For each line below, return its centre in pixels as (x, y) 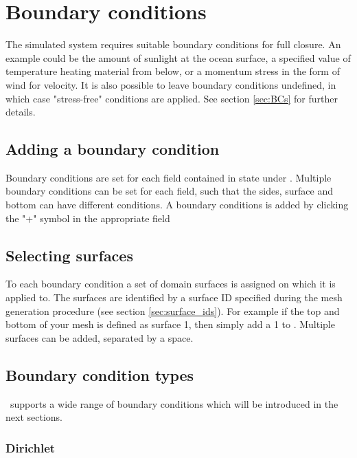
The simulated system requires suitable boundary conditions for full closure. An (173, 44)
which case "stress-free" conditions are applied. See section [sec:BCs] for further (172, 98)
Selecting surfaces (69, 255)
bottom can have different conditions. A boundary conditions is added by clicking (177, 205)
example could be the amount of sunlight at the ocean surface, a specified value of (178, 57)
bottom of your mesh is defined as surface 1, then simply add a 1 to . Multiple (170, 324)
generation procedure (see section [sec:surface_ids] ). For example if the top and (173, 310)
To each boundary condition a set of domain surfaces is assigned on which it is (171, 284)
